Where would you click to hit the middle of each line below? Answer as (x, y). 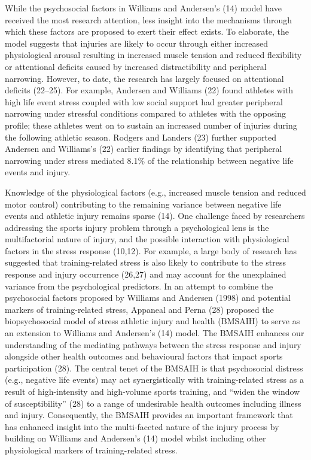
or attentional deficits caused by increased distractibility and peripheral (136, 66)
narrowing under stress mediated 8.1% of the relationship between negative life (149, 160)
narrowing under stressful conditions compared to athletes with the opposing (146, 113)
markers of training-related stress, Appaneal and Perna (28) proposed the (139, 309)
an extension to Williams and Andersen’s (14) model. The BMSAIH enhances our (155, 333)
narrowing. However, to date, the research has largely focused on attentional (144, 78)
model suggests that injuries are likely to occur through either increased (137, 43)
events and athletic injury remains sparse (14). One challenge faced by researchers (155, 216)
